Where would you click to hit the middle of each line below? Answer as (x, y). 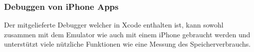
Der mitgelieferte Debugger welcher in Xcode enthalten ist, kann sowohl (114, 25)
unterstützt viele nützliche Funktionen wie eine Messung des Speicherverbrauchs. (127, 44)
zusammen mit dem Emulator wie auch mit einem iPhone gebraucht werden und (127, 34)
